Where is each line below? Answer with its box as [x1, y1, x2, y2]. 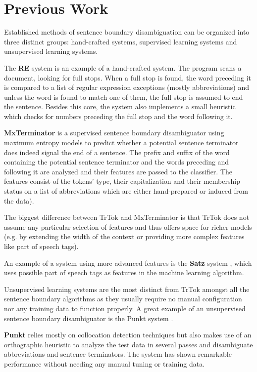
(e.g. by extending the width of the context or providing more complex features [4, 231, 245, 242]
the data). [4, 195, 34, 206]
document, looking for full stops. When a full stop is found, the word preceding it [4, 72, 252, 83]
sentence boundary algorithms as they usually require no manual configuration [4, 293, 242, 304]
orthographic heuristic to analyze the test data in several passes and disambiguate [4, 339, 253, 349]
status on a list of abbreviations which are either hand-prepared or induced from [4, 186, 248, 196]
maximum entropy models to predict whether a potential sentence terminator [4, 137, 239, 148]
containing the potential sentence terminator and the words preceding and [4, 157, 229, 167]
